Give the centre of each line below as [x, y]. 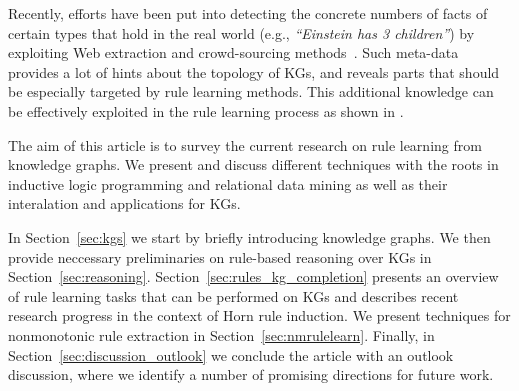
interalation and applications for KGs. [124, 203]
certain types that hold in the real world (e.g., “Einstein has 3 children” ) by [241, 32]
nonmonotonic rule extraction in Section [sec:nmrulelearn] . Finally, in [221, 334]
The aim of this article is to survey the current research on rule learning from [245, 144]
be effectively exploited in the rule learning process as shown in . [206, 110]
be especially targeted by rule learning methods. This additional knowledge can [251, 91]
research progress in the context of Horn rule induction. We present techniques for [259, 315]
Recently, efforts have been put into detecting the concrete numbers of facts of [248, 13]
